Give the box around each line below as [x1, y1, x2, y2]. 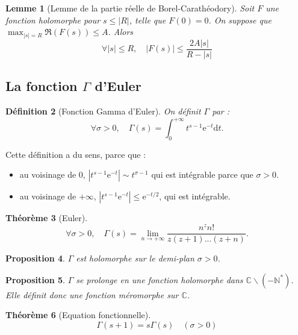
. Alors [108, 25, 134, 38]
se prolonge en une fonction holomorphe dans [76, 273, 243, 286]
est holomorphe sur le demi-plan [76, 252, 194, 265]
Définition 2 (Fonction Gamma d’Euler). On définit [5, 104, 201, 117]
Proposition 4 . [5, 252, 65, 265]
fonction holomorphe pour [5, 13, 101, 26]
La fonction [5, 77, 78, 95]
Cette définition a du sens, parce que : [5, 148, 146, 160]
